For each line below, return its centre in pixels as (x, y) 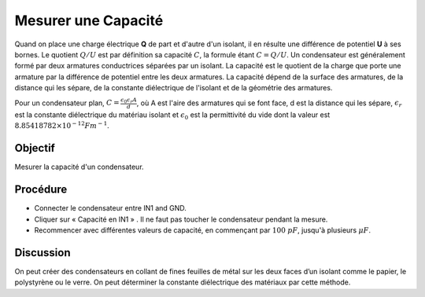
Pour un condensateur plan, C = (67, 103)
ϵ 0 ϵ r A (129, 100)
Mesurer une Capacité (89, 20)
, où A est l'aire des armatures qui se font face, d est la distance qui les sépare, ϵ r (269, 104)
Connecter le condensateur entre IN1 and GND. (110, 208)
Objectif (35, 148)
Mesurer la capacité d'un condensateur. (79, 167)
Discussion (42, 253)
